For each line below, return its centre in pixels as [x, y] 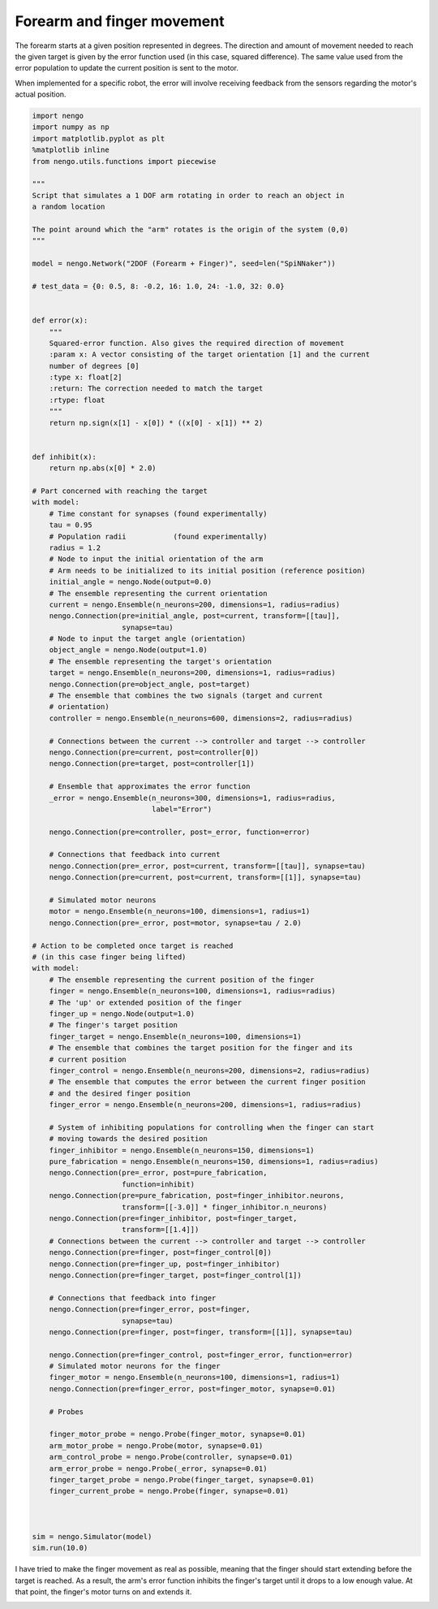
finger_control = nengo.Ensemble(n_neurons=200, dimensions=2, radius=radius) [210, 1071]
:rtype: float [77, 400]
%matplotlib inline [71, 150]
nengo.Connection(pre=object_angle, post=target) [150, 684]
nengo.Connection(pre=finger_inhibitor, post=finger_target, [173, 1218]
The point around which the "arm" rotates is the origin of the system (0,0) [190, 229]
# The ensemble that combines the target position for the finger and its [201, 1048]
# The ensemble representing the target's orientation [160, 661]
